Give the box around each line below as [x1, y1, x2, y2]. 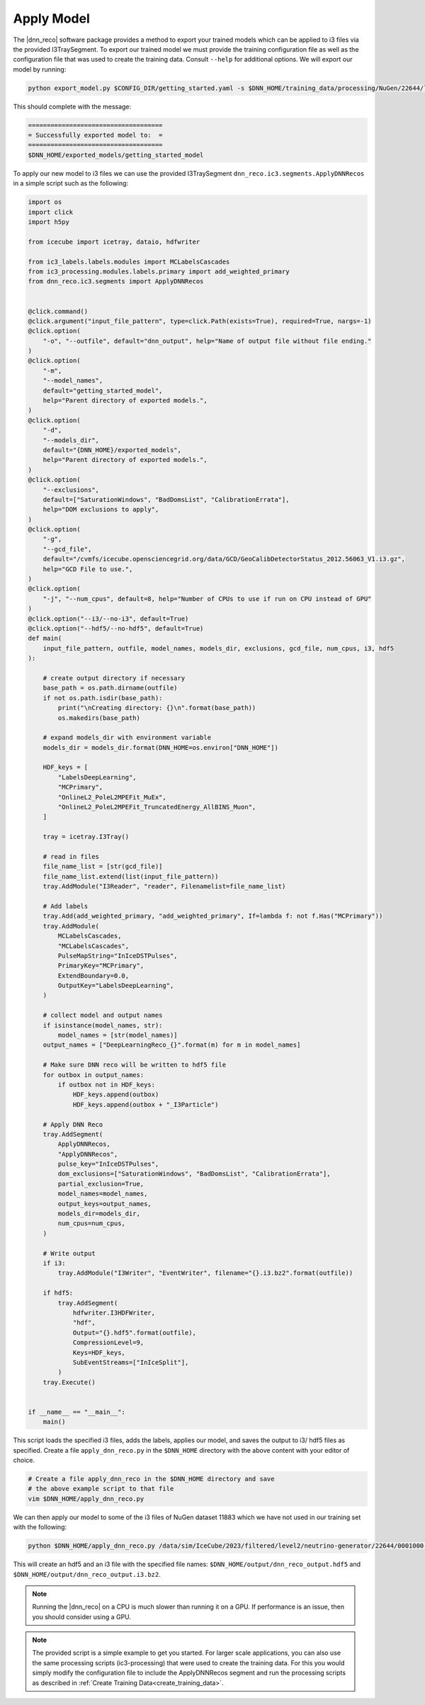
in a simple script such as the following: [13, 179, 129, 188]
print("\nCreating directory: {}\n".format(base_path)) [57, 704, 256, 712]
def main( [28, 634, 62, 643]
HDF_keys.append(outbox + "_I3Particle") [72, 1101, 219, 1108]
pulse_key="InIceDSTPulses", [57, 1160, 159, 1169]
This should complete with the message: [13, 102, 132, 111]
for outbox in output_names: [42, 1071, 144, 1079]
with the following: [13, 1523, 67, 1531]
